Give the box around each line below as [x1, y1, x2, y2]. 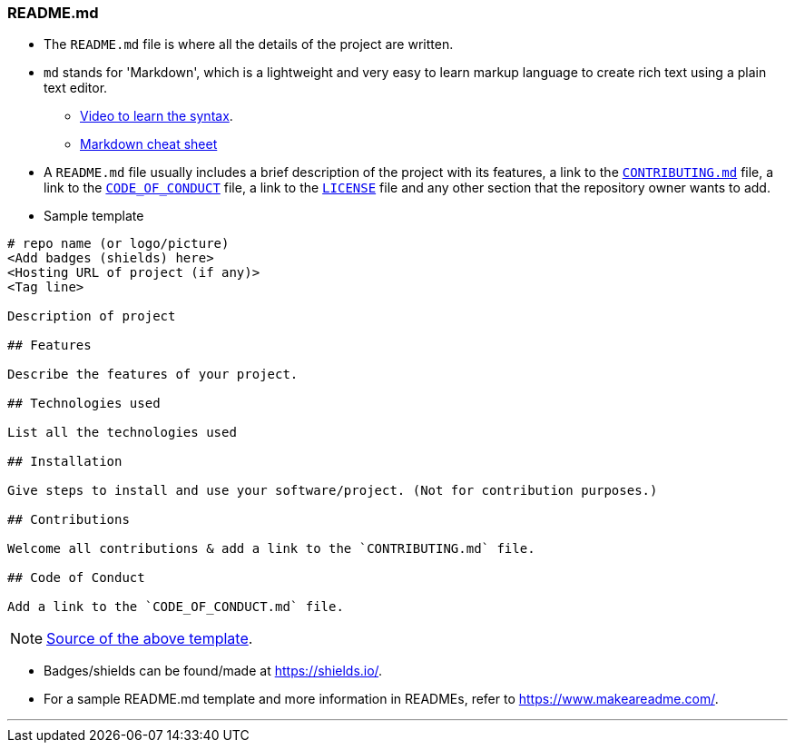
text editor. [44, 80, 108, 96]
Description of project [7, 309, 176, 324]
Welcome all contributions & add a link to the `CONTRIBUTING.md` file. [7, 541, 535, 557]
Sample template [44, 208, 144, 224]
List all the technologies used [7, 425, 237, 440]
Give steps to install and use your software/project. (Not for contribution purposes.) [7, 483, 658, 498]
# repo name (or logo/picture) [7, 236, 230, 252]
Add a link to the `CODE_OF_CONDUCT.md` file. [7, 599, 344, 615]
